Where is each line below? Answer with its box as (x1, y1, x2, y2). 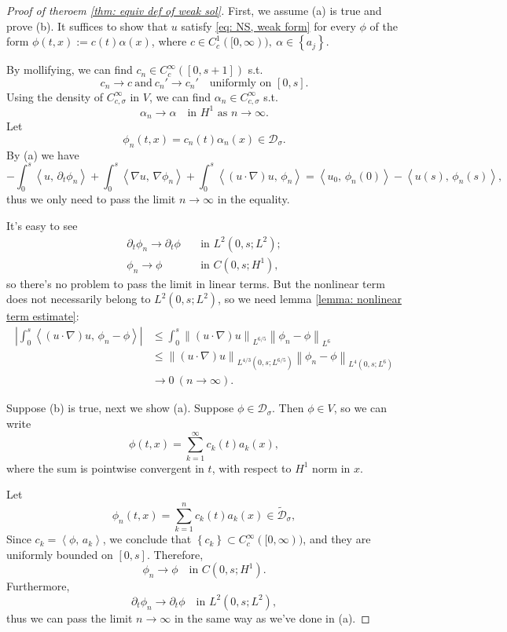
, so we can (333, 400, 388, 416)
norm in (312, 459, 351, 476)
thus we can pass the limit (6, 609, 133, 626)
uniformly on (209, 77, 272, 89)
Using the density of (6, 88, 104, 104)
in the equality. (217, 191, 290, 207)
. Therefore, (146, 546, 204, 562)
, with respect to (211, 459, 292, 476)
